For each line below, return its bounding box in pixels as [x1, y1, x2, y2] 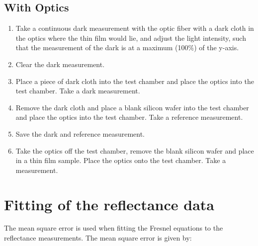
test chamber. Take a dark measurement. [15, 85, 140, 96]
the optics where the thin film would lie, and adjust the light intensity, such [15, 32, 246, 43]
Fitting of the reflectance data [4, 194, 214, 214]
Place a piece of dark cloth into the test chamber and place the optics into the [15, 76, 254, 86]
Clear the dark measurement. [15, 59, 105, 69]
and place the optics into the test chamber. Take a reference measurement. [15, 112, 243, 122]
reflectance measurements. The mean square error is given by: [4, 233, 192, 243]
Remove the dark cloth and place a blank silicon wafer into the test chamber [15, 102, 249, 112]
